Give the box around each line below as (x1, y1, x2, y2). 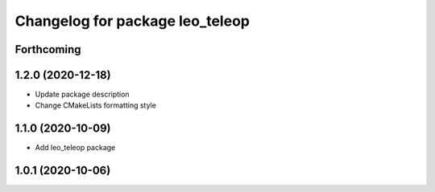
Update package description (35, 89, 130, 100)
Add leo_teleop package (35, 143, 116, 153)
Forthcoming (14, 43, 81, 56)
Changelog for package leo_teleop (14, 12, 250, 30)
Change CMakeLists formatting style (35, 100, 156, 110)
